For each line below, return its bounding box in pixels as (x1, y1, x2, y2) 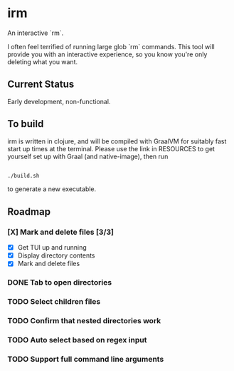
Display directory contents (17, 251, 95, 260)
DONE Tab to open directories (7, 278, 112, 288)
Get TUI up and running (17, 243, 87, 252)
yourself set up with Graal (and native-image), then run (7, 152, 169, 161)
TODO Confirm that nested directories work (7, 316, 161, 326)
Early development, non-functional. (7, 97, 111, 106)
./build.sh (7, 172, 40, 179)
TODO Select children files (7, 297, 101, 307)
